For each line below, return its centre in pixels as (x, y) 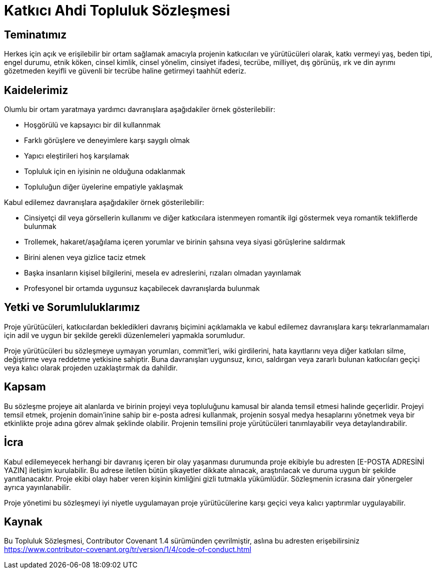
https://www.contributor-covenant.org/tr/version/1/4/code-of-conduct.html (128, 549)
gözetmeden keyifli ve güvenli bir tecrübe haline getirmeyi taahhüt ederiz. (125, 71)
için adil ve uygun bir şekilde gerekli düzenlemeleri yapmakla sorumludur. (124, 335)
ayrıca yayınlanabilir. (37, 487)
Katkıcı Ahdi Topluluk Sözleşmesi (117, 10)
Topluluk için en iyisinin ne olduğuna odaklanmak (105, 171)
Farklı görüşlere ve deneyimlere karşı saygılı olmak (107, 140)
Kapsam (25, 387)
